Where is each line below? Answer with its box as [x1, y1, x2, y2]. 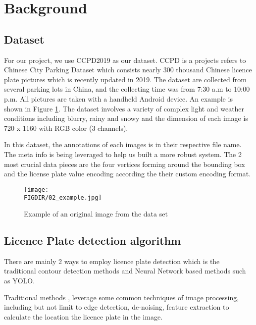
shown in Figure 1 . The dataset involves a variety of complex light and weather [4, 103, 245, 113]
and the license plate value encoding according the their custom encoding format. [4, 168, 251, 179]
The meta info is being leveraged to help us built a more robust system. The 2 [4, 149, 242, 159]
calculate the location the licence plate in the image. [4, 311, 163, 322]
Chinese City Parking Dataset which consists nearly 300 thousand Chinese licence [4, 64, 252, 75]
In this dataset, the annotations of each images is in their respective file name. [4, 139, 242, 150]
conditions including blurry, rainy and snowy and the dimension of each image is [4, 113, 248, 123]
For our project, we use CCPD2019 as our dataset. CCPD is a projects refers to [4, 54, 246, 65]
